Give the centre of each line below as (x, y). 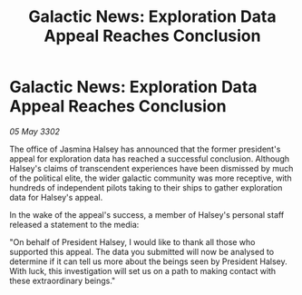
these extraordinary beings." (63, 280)
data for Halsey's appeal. (56, 197)
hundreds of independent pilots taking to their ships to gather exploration (146, 187)
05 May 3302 (35, 131)
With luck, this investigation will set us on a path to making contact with (143, 270)
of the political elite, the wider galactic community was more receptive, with (151, 178)
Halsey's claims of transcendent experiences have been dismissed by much (151, 168)
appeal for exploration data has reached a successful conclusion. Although (150, 158)
